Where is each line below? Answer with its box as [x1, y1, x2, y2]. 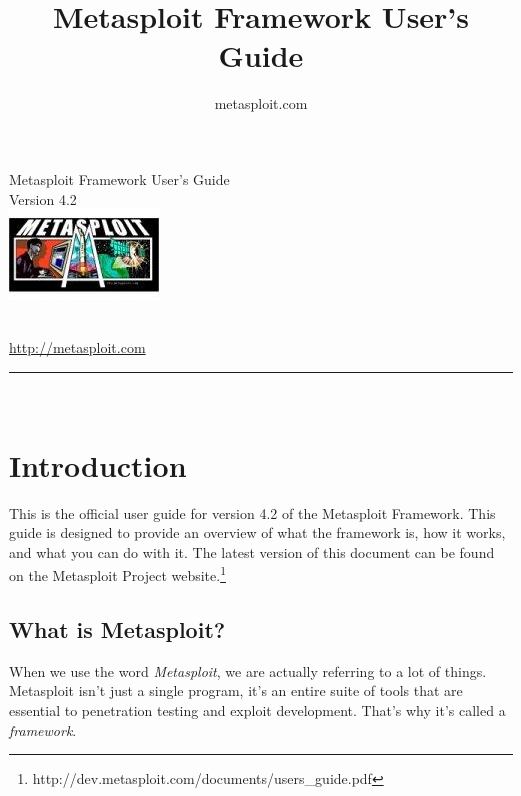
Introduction [9, 444, 187, 485]
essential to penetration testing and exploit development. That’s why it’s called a [9, 700, 506, 721]
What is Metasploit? [9, 614, 226, 645]
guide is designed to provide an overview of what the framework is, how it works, [9, 522, 506, 543]
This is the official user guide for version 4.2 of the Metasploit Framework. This [9, 502, 496, 523]
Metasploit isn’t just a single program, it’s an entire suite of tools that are [9, 680, 463, 701]
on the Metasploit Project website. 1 [9, 562, 227, 586]
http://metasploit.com [9, 337, 146, 358]
